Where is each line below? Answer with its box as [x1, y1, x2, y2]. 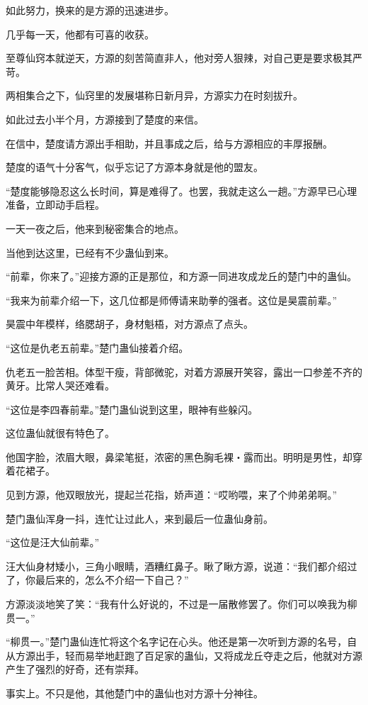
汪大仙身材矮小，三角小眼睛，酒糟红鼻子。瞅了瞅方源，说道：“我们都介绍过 [6, 558, 357, 573]
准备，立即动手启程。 [6, 197, 105, 212]
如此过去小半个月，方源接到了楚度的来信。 [6, 111, 204, 126]
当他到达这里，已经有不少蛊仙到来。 [6, 245, 174, 260]
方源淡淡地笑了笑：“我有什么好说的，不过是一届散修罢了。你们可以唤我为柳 [6, 596, 357, 611]
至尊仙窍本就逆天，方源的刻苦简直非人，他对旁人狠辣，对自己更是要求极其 [6, 50, 352, 65]
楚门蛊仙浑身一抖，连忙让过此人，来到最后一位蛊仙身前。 [6, 511, 273, 526]
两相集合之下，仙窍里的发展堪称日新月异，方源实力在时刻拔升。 [6, 88, 303, 103]
